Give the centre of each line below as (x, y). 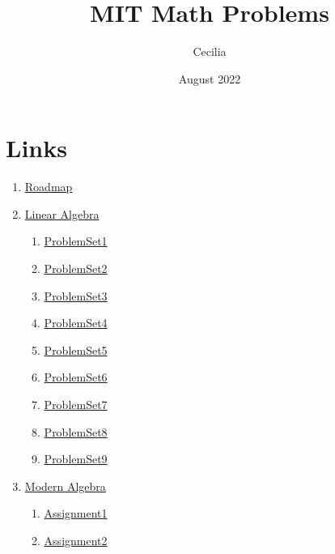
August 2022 (210, 78)
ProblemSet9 (76, 459)
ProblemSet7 (76, 404)
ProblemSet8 (76, 431)
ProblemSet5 (76, 349)
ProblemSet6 (76, 377)
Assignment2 (76, 540)
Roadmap (49, 187)
